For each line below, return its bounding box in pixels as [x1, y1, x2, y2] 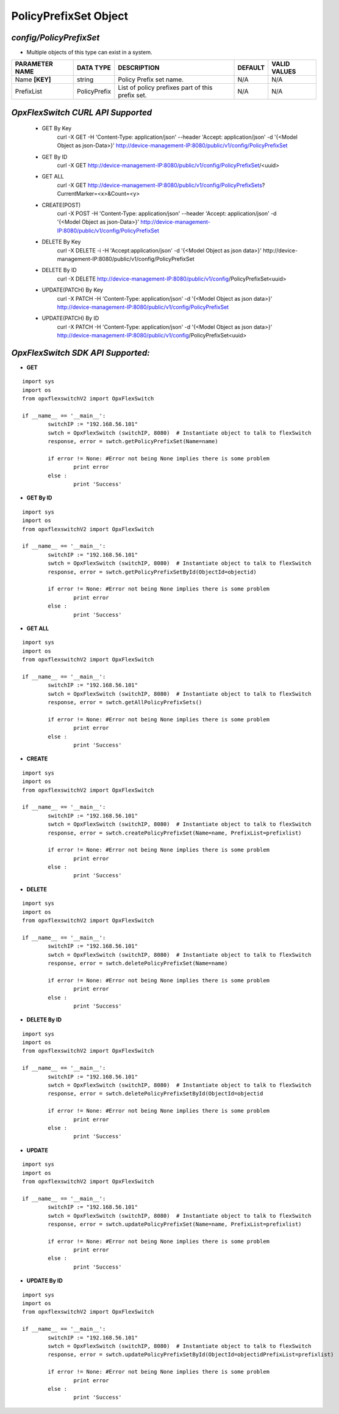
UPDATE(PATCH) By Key [41, 286, 104, 293]
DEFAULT [237, 64, 265, 72]
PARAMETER [15, 60, 53, 68]
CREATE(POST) [41, 201, 81, 208]
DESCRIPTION [118, 64, 160, 72]
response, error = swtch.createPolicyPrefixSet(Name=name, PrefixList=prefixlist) [48, 829, 302, 836]
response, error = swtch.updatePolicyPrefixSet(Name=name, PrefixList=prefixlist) [48, 1220, 302, 1228]
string [76, 75, 94, 84]
